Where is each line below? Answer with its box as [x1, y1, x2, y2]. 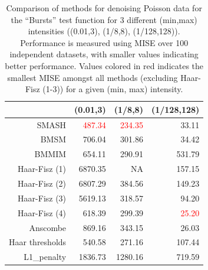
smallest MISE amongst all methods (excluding [7, 71, 178, 83]
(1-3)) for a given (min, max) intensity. [42, 83, 183, 95]
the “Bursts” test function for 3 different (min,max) [11, 13, 197, 25]
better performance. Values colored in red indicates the [5, 59, 204, 71]
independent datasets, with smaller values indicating [9, 48, 199, 60]
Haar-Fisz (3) [18, 191, 67, 204]
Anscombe [29, 221, 67, 233]
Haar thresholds [9, 236, 67, 248]
